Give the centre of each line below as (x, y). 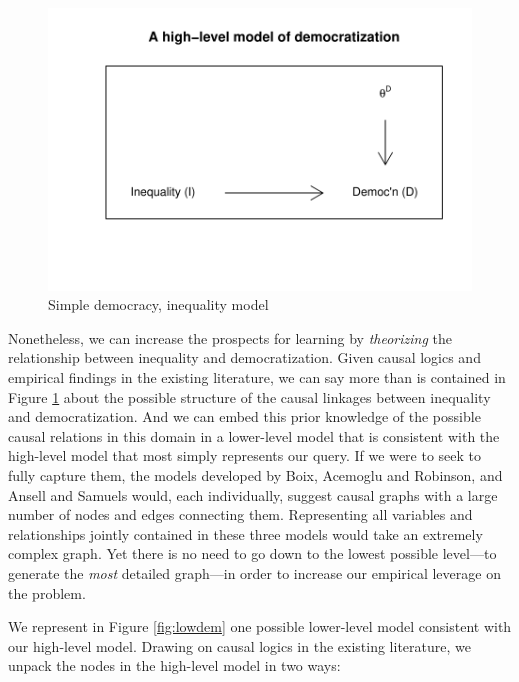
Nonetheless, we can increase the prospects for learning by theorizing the (230, 337)
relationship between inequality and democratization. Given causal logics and (244, 357)
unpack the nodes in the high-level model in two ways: (174, 665)
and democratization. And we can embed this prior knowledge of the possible (244, 416)
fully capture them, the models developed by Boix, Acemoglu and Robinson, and (255, 475)
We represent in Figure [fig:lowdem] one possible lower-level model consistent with (260, 626)
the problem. (47, 592)
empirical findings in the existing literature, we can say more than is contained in (257, 377)
